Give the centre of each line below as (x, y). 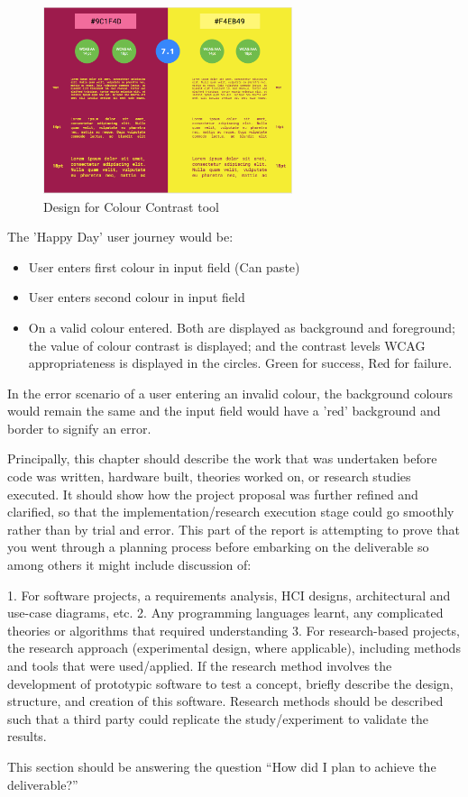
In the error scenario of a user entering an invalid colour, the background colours (230, 393)
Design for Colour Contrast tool (131, 206)
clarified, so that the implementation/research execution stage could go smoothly (231, 512)
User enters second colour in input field (137, 297)
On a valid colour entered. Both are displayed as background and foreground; (242, 327)
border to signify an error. (79, 428)
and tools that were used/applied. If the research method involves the (200, 666)
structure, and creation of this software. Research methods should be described (225, 701)
